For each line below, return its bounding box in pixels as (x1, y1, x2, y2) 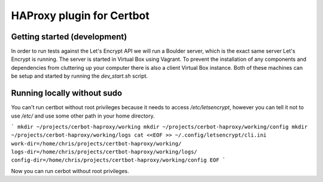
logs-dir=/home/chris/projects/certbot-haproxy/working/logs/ (11, 149, 197, 155)
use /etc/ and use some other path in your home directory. (11, 112, 155, 119)
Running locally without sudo (11, 88, 123, 98)
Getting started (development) (11, 32, 127, 42)
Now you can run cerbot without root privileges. (11, 167, 129, 174)
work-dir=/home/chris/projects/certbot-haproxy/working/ (11, 140, 182, 147)
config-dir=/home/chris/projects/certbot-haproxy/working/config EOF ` (11, 157, 226, 164)
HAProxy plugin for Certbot (11, 9, 150, 22)
